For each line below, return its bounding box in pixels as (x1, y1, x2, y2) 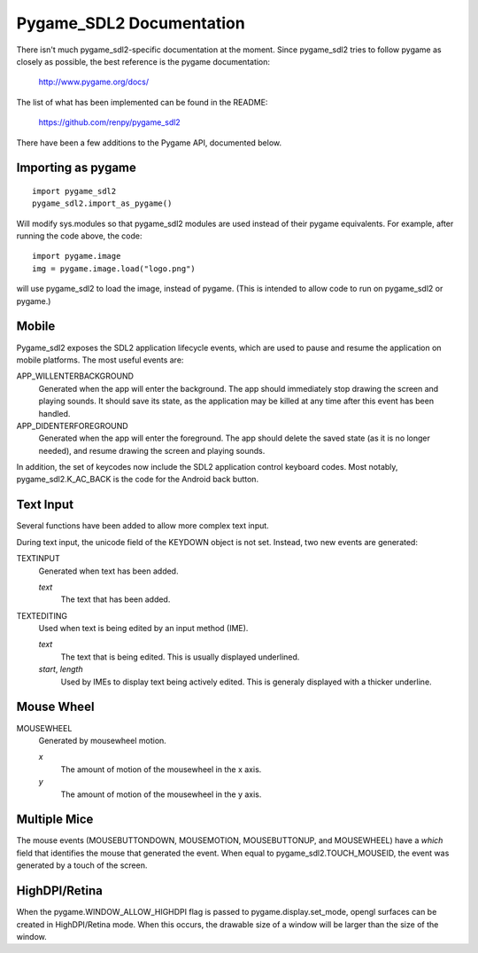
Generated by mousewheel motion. (38, 735, 167, 746)
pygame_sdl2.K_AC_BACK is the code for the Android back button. (16, 474, 259, 485)
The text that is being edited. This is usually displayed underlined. (60, 652, 300, 662)
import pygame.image (32, 251, 121, 262)
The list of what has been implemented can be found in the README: (16, 97, 268, 107)
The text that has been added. (60, 594, 171, 605)
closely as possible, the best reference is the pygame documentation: (16, 56, 270, 66)
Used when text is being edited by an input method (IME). (38, 623, 249, 634)
